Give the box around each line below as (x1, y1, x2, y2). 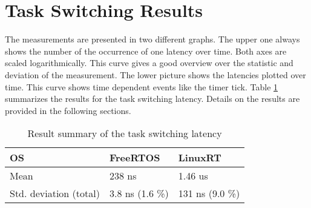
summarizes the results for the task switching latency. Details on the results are (5, 92, 300, 105)
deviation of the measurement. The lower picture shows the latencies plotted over (5, 68, 306, 81)
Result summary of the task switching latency (27, 126, 222, 141)
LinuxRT (178, 150, 221, 165)
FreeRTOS (109, 150, 160, 165)
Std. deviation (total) (10, 186, 100, 201)
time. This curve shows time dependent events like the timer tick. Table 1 (5, 80, 278, 93)
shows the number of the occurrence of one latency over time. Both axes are (5, 44, 287, 57)
